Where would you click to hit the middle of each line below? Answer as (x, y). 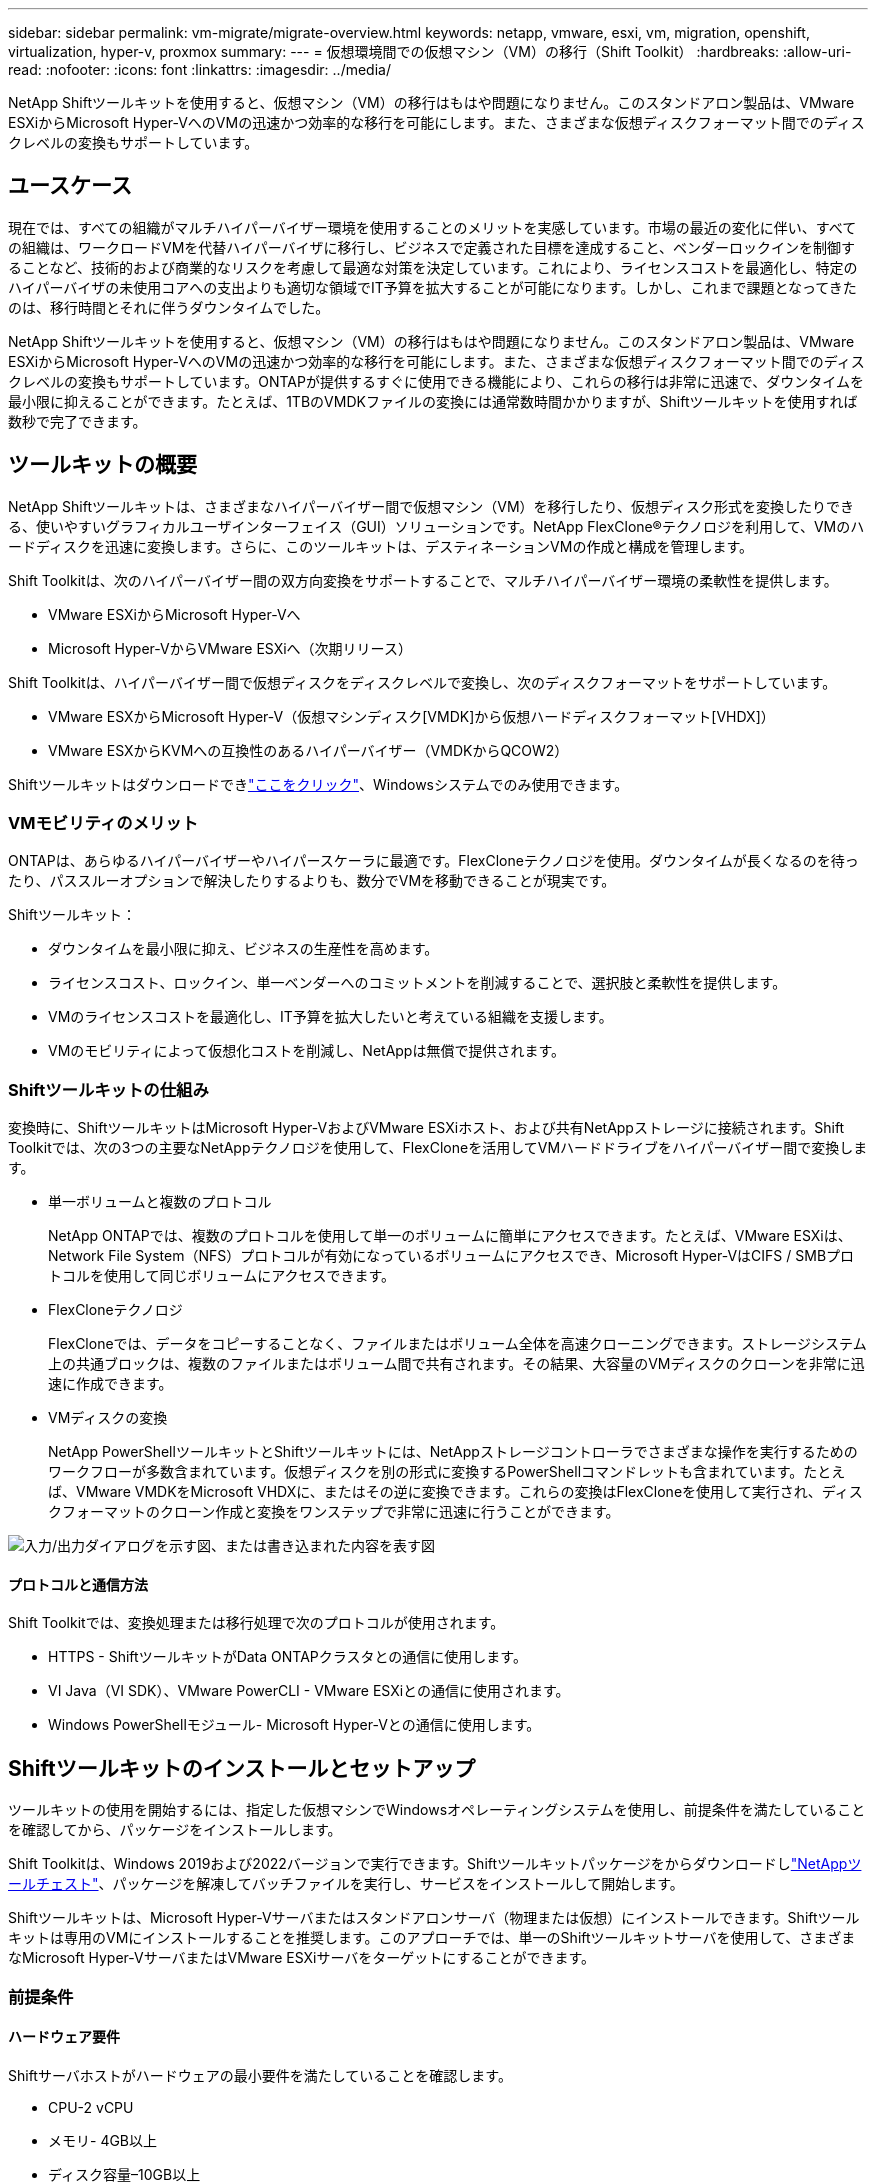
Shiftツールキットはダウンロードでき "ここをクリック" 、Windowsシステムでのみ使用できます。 (318, 784)
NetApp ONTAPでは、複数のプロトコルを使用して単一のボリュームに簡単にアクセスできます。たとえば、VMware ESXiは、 (450, 1236)
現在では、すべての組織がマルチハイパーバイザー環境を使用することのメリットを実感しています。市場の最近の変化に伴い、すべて (432, 227)
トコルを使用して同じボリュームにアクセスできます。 (222, 1276)
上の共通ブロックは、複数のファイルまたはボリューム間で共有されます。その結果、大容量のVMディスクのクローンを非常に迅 (456, 1364)
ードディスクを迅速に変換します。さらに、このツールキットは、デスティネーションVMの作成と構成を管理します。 (380, 546)
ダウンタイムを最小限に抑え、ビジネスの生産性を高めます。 (243, 949)
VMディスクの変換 (108, 1418)
